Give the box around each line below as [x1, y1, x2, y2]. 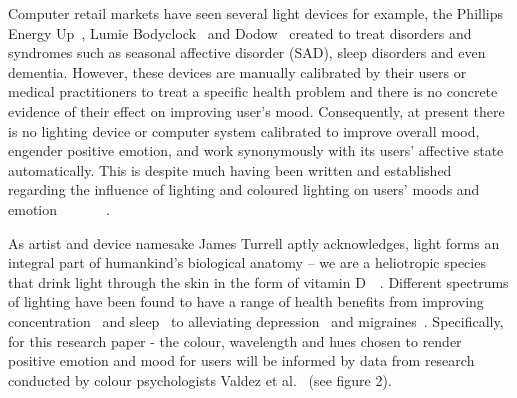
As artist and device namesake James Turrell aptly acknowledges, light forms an [8, 232, 500, 253]
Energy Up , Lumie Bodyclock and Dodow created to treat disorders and [8, 22, 472, 43]
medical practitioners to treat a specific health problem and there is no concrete [8, 81, 498, 102]
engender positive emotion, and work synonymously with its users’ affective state [8, 140, 504, 161]
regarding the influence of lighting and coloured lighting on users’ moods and [8, 179, 480, 200]
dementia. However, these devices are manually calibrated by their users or [8, 61, 467, 82]
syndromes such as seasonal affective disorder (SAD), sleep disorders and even [8, 42, 486, 63]
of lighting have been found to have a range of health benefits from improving [8, 291, 484, 312]
